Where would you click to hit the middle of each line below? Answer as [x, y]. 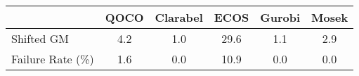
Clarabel [179, 17]
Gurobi [280, 17]
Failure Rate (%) [53, 59]
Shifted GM [40, 38]
